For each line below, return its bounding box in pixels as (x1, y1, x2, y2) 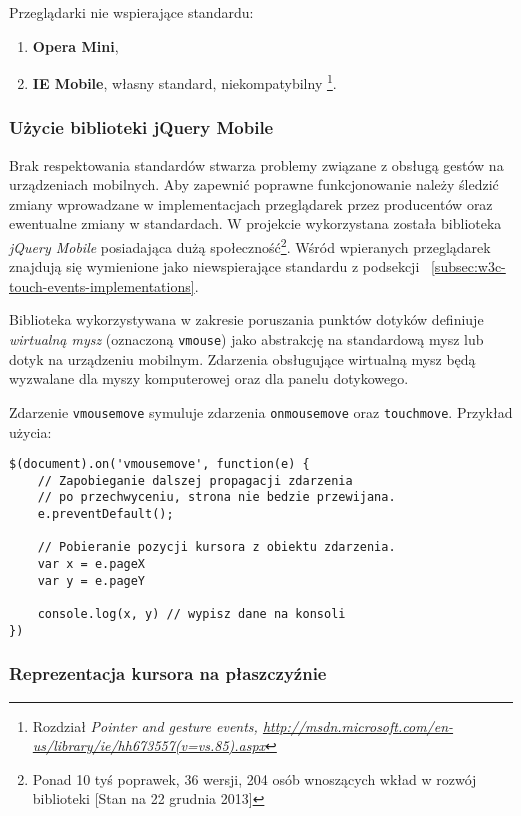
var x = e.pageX (37, 557, 146, 572)
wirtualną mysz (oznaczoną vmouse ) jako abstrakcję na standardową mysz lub (9, 329, 484, 350)
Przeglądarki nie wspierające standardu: (9, 2, 254, 22)
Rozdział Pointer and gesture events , (32, 715, 258, 736)
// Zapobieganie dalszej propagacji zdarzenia (37, 473, 353, 488)
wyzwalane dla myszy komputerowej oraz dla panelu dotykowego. (9, 368, 409, 389)
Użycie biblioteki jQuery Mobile (9, 115, 274, 140)
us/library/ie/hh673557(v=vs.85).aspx (32, 735, 266, 756)
